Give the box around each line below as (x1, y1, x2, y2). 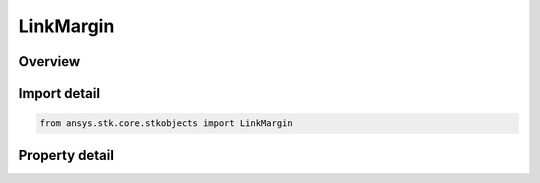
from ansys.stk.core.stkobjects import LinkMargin (39, 118, 294, 129)
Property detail (18, 146, 115, 164)
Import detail (18, 85, 100, 102)
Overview (18, 53, 81, 70)
